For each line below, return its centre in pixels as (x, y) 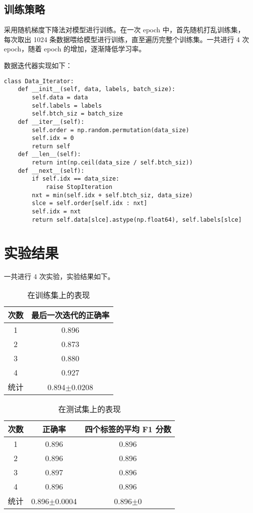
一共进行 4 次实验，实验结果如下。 (59, 276)
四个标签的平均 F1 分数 (128, 429)
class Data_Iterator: (39, 81)
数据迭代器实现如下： (38, 65)
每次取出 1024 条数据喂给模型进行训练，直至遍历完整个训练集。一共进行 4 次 (126, 39)
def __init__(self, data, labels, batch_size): (96, 89)
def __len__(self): (49, 154)
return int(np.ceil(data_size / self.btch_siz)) (112, 163)
